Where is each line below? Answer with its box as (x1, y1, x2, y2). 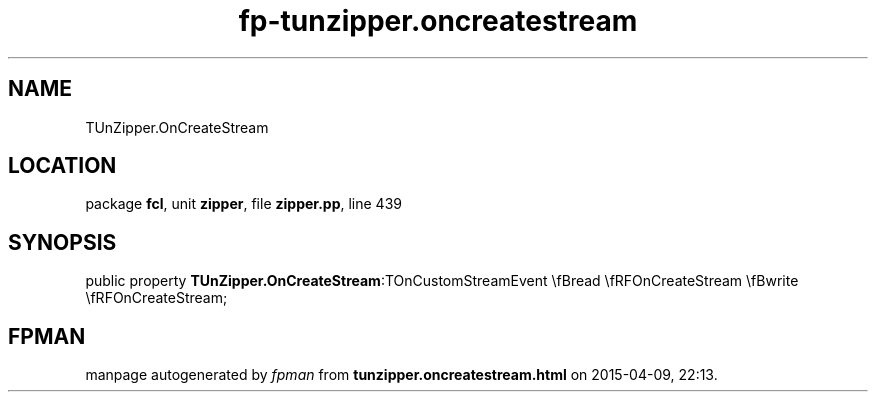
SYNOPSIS (8, 229, 117, 255)
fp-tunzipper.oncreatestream (238, 4, 638, 38)
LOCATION (8, 153, 117, 179)
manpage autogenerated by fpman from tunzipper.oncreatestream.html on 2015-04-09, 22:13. (85, 366, 718, 384)
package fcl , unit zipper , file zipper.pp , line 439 (85, 195, 402, 213)
